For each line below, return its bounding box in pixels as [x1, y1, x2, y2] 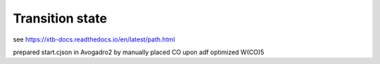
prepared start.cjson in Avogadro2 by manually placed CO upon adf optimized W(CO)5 [13, 48, 265, 56]
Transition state [13, 11, 108, 26]
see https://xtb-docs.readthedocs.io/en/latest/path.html [13, 35, 175, 44]
